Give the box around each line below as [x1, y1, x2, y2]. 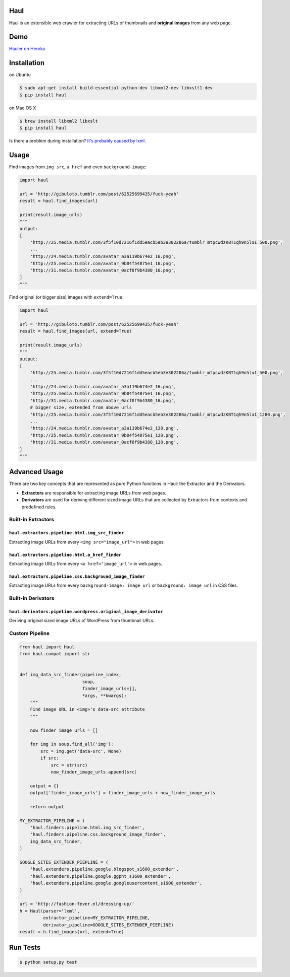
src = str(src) [50, 762, 88, 768]
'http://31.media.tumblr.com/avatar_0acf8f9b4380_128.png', [30, 439, 179, 445]
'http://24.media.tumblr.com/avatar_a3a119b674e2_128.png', [30, 425, 179, 431]
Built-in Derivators [9, 595, 54, 602]
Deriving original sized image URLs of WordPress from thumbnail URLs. [9, 618, 155, 624]
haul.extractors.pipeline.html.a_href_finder [9, 552, 122, 558]
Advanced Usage [9, 468, 64, 476]
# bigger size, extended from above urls [30, 405, 132, 411]
